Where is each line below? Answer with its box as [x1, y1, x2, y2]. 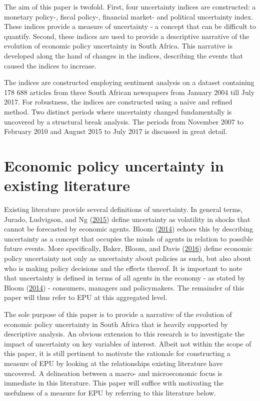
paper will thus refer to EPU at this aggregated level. [4, 292, 167, 302]
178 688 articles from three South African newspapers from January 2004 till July [4, 86, 255, 97]
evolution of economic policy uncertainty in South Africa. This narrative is [4, 40, 232, 51]
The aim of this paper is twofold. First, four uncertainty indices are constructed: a [4, 1, 256, 11]
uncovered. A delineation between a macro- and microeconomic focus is [4, 367, 222, 378]
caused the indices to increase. [4, 60, 96, 70]
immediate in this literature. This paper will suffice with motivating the [4, 377, 224, 388]
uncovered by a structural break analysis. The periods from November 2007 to [4, 116, 243, 126]
